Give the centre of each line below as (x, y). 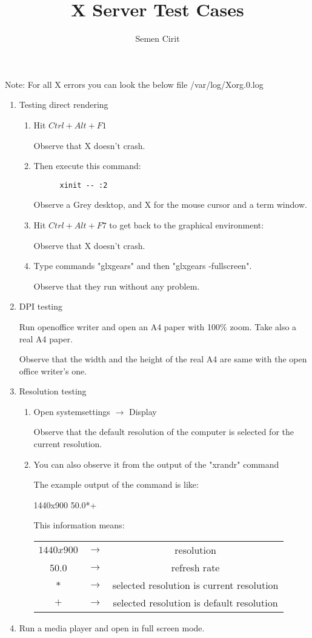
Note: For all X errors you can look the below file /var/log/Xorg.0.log (134, 84)
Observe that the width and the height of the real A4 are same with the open (163, 359)
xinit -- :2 (84, 185)
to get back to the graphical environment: (187, 224)
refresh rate (195, 568)
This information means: (79, 525)
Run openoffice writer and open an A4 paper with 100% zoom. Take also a (158, 326)
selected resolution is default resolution (195, 603)
